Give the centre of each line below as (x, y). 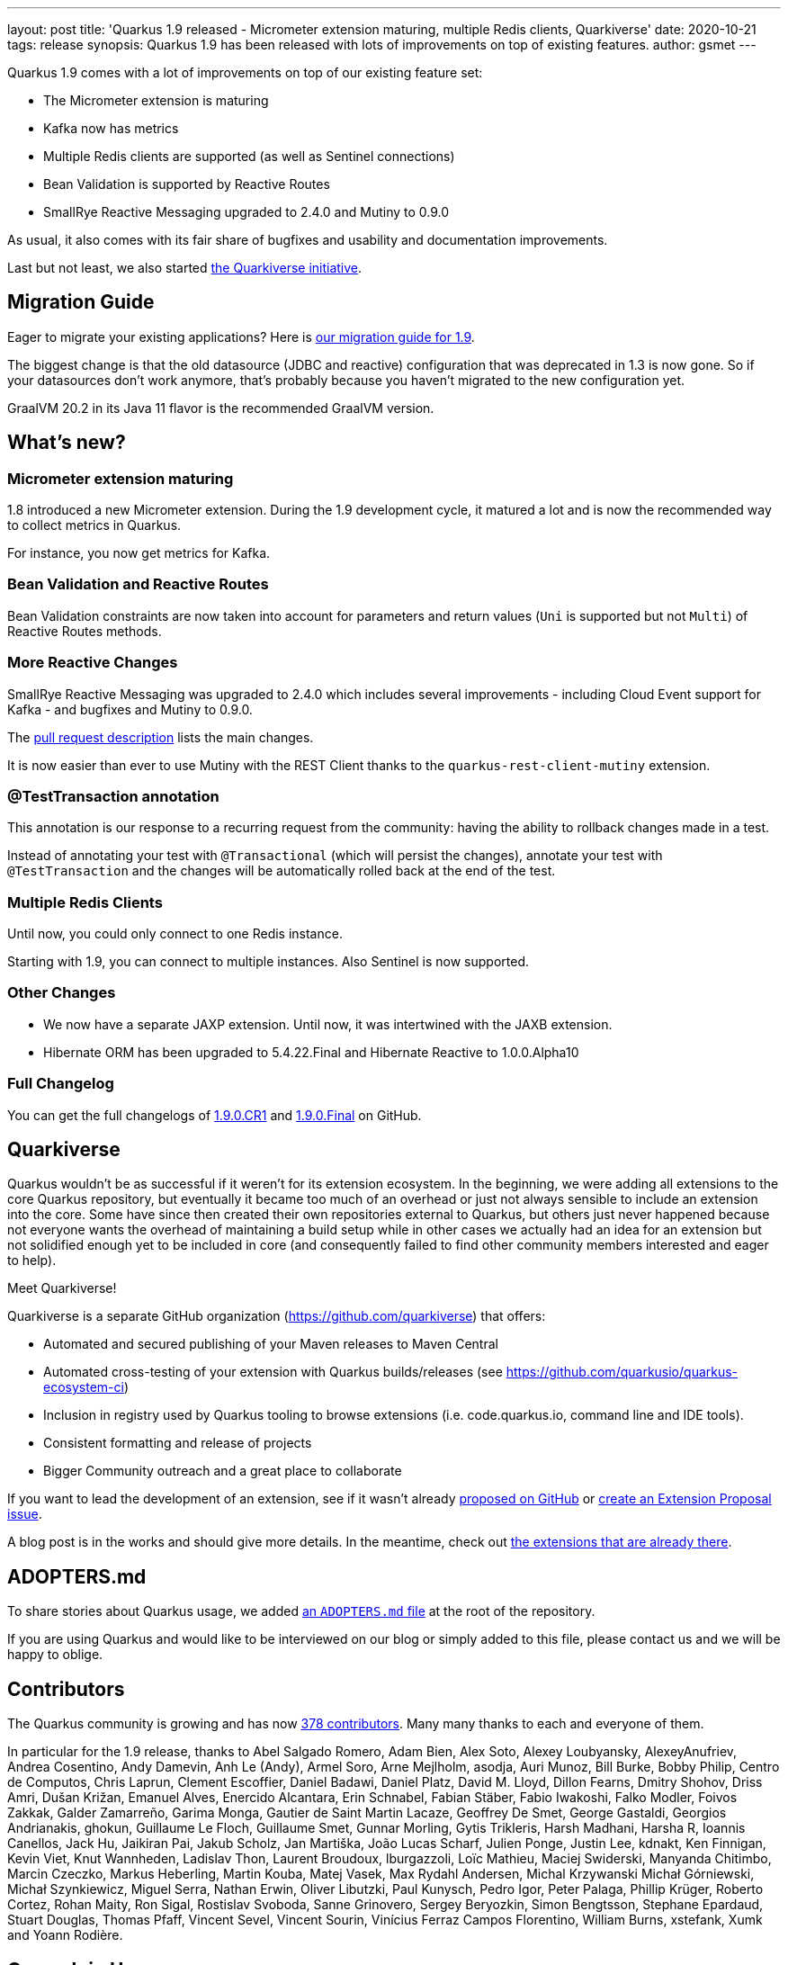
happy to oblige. (55, 1655)
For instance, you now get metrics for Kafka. (139, 553)
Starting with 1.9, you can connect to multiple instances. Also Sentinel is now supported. (268, 962)
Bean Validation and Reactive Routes (138, 584)
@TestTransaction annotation (113, 796)
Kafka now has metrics (111, 128)
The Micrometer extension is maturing (156, 100)
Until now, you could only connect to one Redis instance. (175, 934)
